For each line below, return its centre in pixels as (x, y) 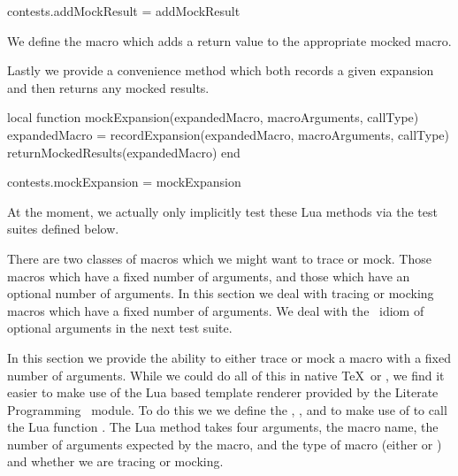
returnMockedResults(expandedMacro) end (124, 152)
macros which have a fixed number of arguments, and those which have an (209, 276)
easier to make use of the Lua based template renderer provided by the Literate (223, 392)
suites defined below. (63, 229)
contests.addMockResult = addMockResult (124, 11)
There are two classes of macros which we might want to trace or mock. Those (219, 258)
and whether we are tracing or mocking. (115, 461)
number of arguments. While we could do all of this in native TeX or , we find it (226, 375)
